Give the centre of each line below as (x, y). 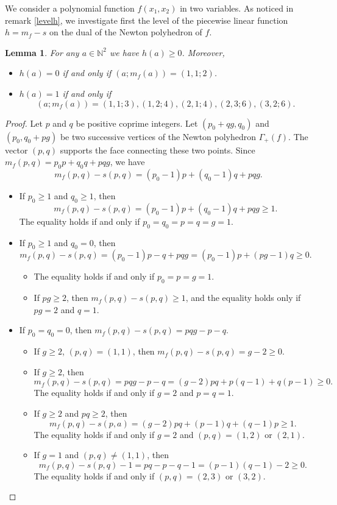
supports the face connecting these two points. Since (158, 150)
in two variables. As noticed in (237, 8)
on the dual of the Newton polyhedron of (126, 32)
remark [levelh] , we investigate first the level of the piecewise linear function (147, 20)
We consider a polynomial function (70, 8)
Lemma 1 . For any (42, 52)
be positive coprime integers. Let (137, 123)
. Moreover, (203, 52)
